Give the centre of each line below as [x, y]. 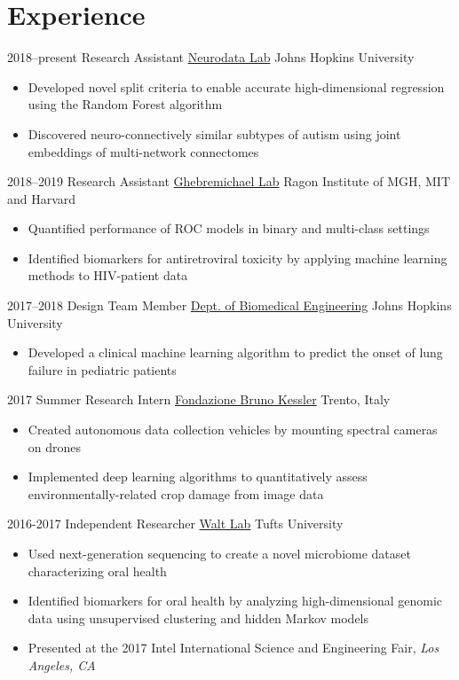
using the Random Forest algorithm [125, 104]
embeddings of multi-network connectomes [143, 151]
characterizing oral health [97, 571]
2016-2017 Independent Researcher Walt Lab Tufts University [175, 524]
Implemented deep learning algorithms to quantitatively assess [198, 477]
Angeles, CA [62, 664]
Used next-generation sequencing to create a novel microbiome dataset [219, 553]
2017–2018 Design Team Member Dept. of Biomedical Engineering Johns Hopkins [229, 305]
